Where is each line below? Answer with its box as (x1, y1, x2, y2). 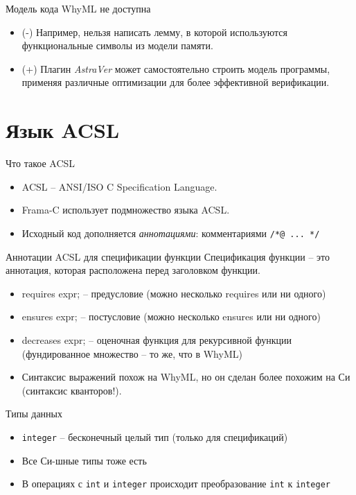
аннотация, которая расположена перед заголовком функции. (6, 263, 260, 277)
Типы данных (6, 406, 62, 421)
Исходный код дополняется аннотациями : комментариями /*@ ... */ (21, 225, 320, 240)
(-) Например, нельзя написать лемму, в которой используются (21, 24, 287, 39)
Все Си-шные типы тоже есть (21, 453, 147, 467)
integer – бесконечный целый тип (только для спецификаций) (21, 429, 288, 444)
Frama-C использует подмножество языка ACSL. (21, 202, 230, 217)
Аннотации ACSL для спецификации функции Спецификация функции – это (6, 249, 330, 263)
